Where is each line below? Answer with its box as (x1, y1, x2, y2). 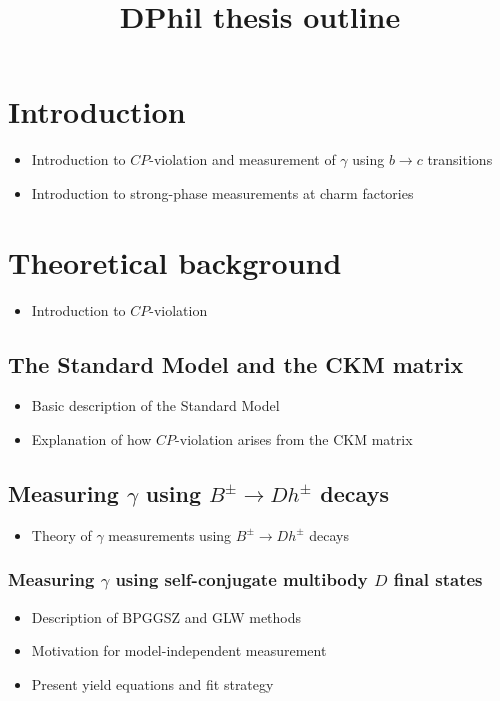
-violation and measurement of (149, 149, 336, 170)
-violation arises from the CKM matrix (175, 429, 413, 450)
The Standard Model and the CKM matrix (8, 348, 464, 379)
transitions (427, 149, 493, 170)
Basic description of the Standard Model (31, 395, 280, 416)
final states (393, 567, 483, 592)
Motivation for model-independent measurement (31, 640, 327, 661)
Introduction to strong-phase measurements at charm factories (31, 182, 414, 203)
